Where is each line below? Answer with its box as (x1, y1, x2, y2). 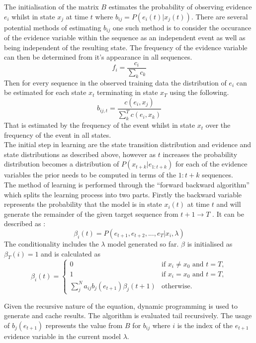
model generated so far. (107, 238, 179, 249)
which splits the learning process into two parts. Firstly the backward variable (4, 189, 242, 199)
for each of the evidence (175, 159, 248, 169)
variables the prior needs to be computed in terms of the (4, 170, 176, 180)
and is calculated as (41, 248, 101, 258)
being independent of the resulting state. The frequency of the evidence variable (4, 42, 248, 52)
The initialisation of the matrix (4, 1, 99, 11)
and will (216, 199, 241, 209)
